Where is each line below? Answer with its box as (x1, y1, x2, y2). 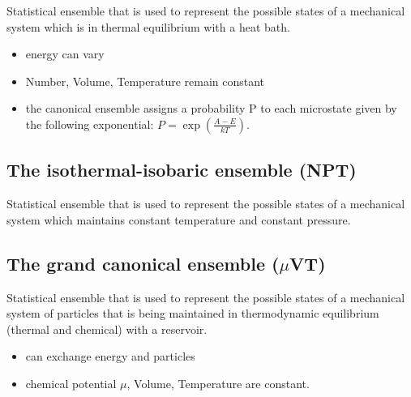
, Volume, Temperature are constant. (126, 374, 310, 391)
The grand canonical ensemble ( (6, 250, 280, 275)
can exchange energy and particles (25, 348, 195, 365)
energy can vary (25, 45, 105, 62)
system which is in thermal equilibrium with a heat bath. (6, 18, 290, 35)
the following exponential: (25, 115, 154, 132)
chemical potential (25, 374, 117, 391)
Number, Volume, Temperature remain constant (25, 72, 265, 89)
